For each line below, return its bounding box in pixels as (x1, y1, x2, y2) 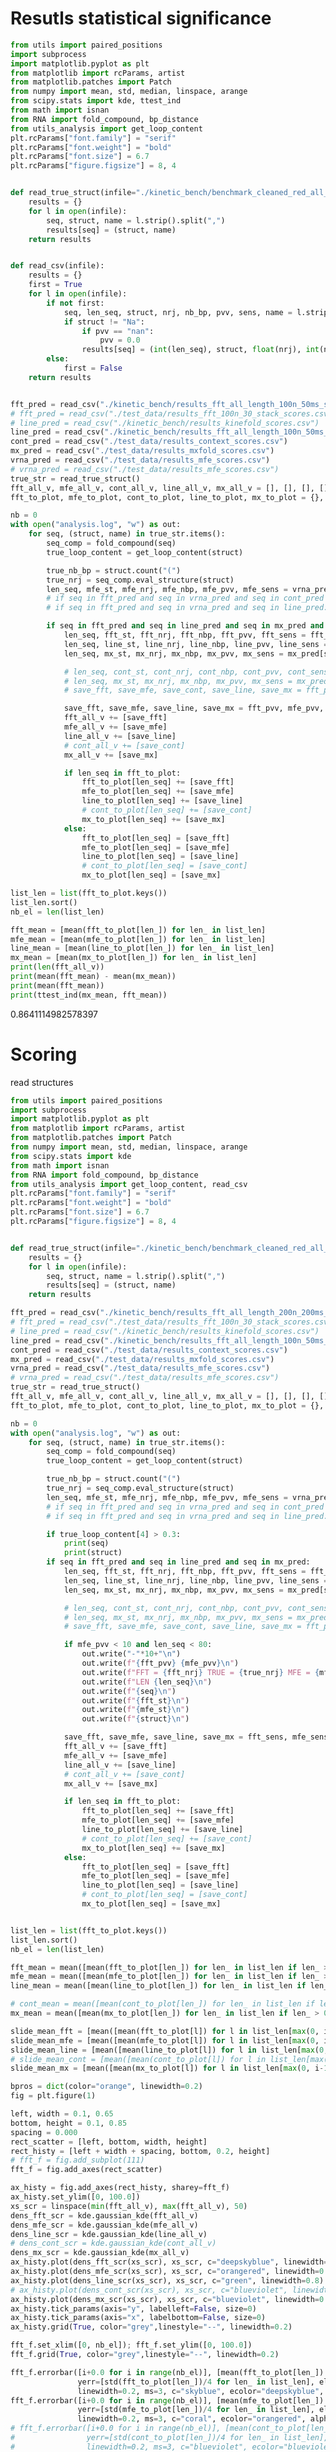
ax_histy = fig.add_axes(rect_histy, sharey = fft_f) (10, 2183, 230, 2193)
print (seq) (63, 1538, 110, 1549)
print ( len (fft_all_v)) (10, 962, 105, 972)
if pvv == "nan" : (81, 326, 155, 336)
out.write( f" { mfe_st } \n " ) (81, 1705, 190, 1715)
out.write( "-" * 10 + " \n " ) (81, 1649, 182, 1659)
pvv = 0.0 (99, 335, 141, 346)
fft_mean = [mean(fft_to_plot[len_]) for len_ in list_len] (10, 925, 267, 935)
